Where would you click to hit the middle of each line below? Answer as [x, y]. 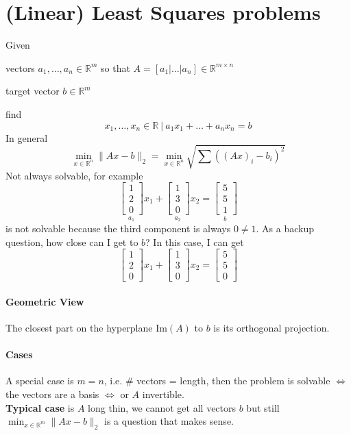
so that [116, 67]
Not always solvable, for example [74, 175]
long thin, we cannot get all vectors [162, 407]
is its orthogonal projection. [271, 328]
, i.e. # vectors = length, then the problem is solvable [217, 381]
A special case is [40, 381]
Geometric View [45, 301]
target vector [33, 91]
